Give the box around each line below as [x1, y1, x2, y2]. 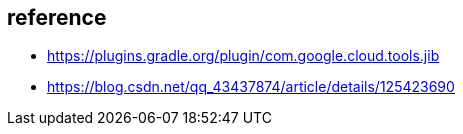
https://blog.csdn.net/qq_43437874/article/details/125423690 [47, 78, 455, 96]
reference [7, 5, 107, 30]
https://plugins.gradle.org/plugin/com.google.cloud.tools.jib [47, 47, 440, 65]
